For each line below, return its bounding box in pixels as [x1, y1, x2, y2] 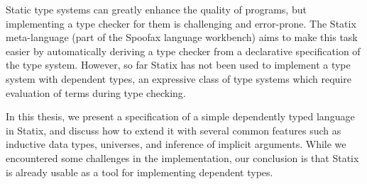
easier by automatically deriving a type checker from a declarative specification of [6, 43, 361, 58]
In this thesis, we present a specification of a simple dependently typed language [6, 109, 355, 124]
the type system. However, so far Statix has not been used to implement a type [6, 57, 351, 72]
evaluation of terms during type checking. [6, 85, 186, 100]
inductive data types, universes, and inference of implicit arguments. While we [6, 137, 346, 151]
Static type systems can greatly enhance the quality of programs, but [6, 2, 307, 16]
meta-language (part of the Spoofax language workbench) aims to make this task [6, 30, 358, 45]
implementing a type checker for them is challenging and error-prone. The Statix [6, 16, 356, 30]
